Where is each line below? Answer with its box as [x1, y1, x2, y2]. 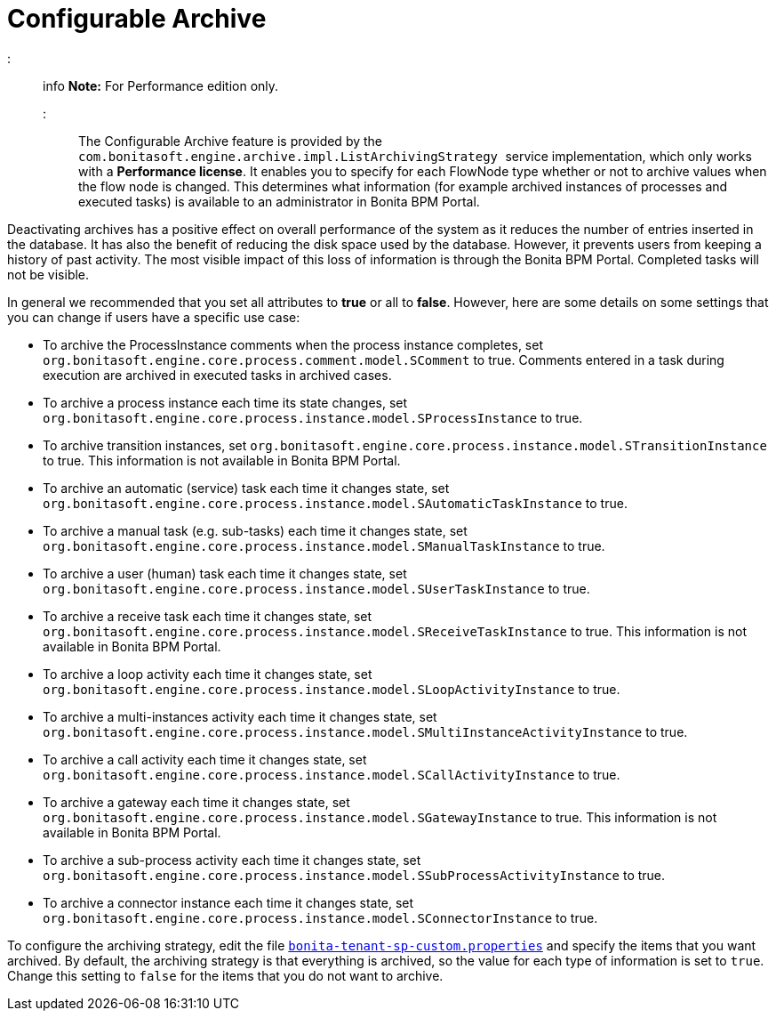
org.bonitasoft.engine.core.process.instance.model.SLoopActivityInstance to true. [43, 681, 620, 697]
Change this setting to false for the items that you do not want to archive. [7, 967, 444, 983]
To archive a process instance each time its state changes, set [43, 394, 408, 410]
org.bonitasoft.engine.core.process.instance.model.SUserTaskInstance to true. [43, 580, 590, 596]
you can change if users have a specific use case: [7, 309, 300, 325]
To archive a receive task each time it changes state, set [43, 608, 372, 624]
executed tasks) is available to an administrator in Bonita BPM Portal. [78, 193, 480, 209]
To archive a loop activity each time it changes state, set [43, 666, 372, 682]
